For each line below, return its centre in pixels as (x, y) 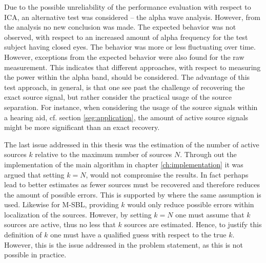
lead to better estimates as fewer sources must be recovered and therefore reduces (132, 184)
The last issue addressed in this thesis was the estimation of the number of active (132, 144)
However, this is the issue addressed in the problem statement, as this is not (124, 244)
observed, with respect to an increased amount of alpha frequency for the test (126, 37)
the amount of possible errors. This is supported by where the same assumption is (133, 194)
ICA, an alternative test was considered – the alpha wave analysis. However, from (132, 17)
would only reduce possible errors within (191, 204)
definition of (23, 235)
